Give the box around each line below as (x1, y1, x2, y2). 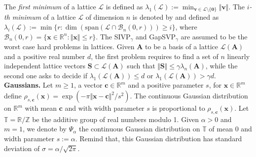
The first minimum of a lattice (4, 1, 96, 11)
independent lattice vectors (4, 61, 86, 71)
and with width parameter (65, 103, 145, 113)
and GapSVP (136, 31, 176, 41)
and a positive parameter (128, 80, 204, 90)
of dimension (85, 12, 124, 22)
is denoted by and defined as (132, 12, 219, 22)
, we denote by (22, 124, 67, 134)
